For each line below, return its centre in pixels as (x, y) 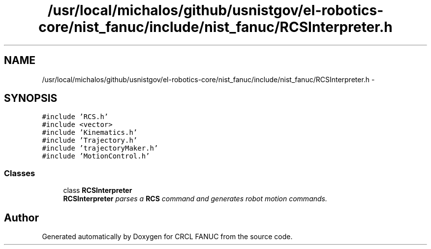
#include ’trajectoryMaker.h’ (100, 148)
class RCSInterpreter (98, 190)
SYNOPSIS (31, 98)
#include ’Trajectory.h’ (90, 140)
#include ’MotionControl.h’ (96, 156)
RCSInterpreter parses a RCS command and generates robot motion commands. (195, 199)
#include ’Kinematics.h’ (90, 133)
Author (21, 218)
